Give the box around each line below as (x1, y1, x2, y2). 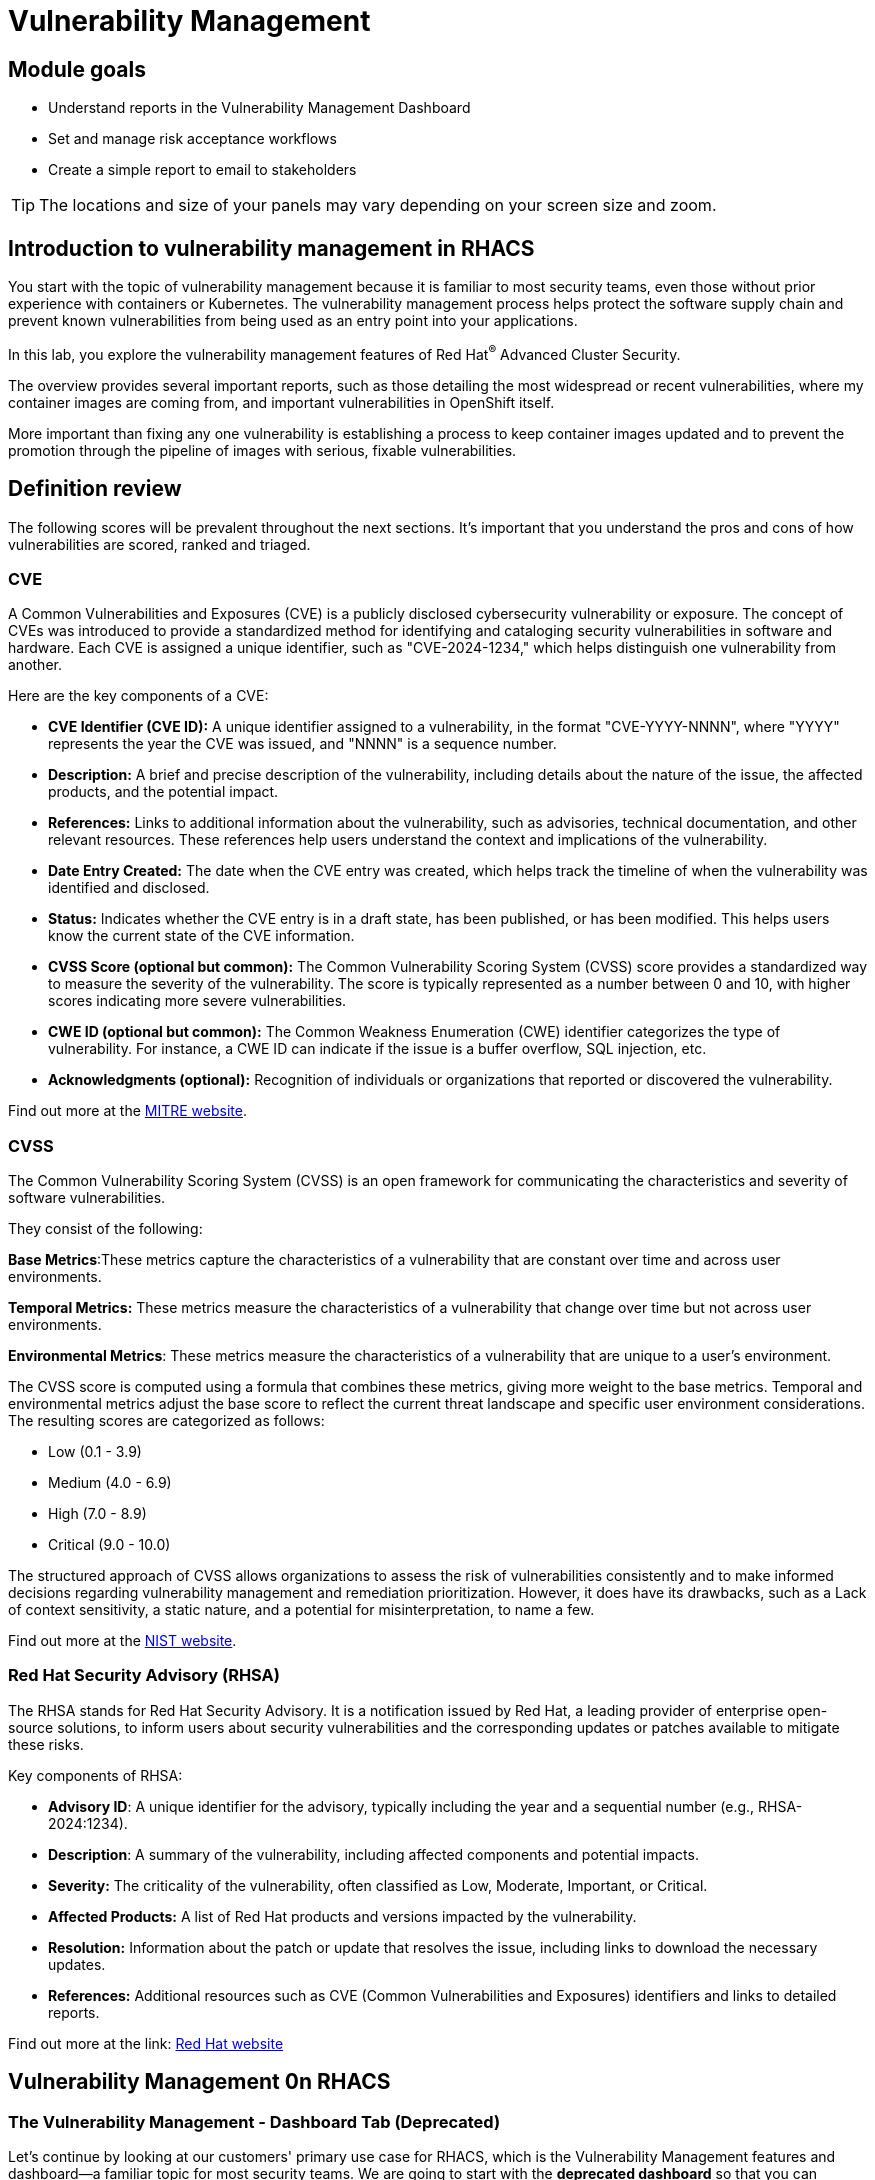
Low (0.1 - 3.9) (48, 1443, 142, 1461)
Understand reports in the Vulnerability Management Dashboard (48, 99, 471, 117)
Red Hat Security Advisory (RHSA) (8, 1665, 280, 1686)
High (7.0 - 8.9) (48, 1505, 147, 1523)
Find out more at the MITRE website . (8, 1102, 247, 1120)
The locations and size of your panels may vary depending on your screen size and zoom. (39, 195, 717, 216)
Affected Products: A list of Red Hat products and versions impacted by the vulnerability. (48, 1907, 637, 1925)
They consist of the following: (8, 1220, 203, 1238)
